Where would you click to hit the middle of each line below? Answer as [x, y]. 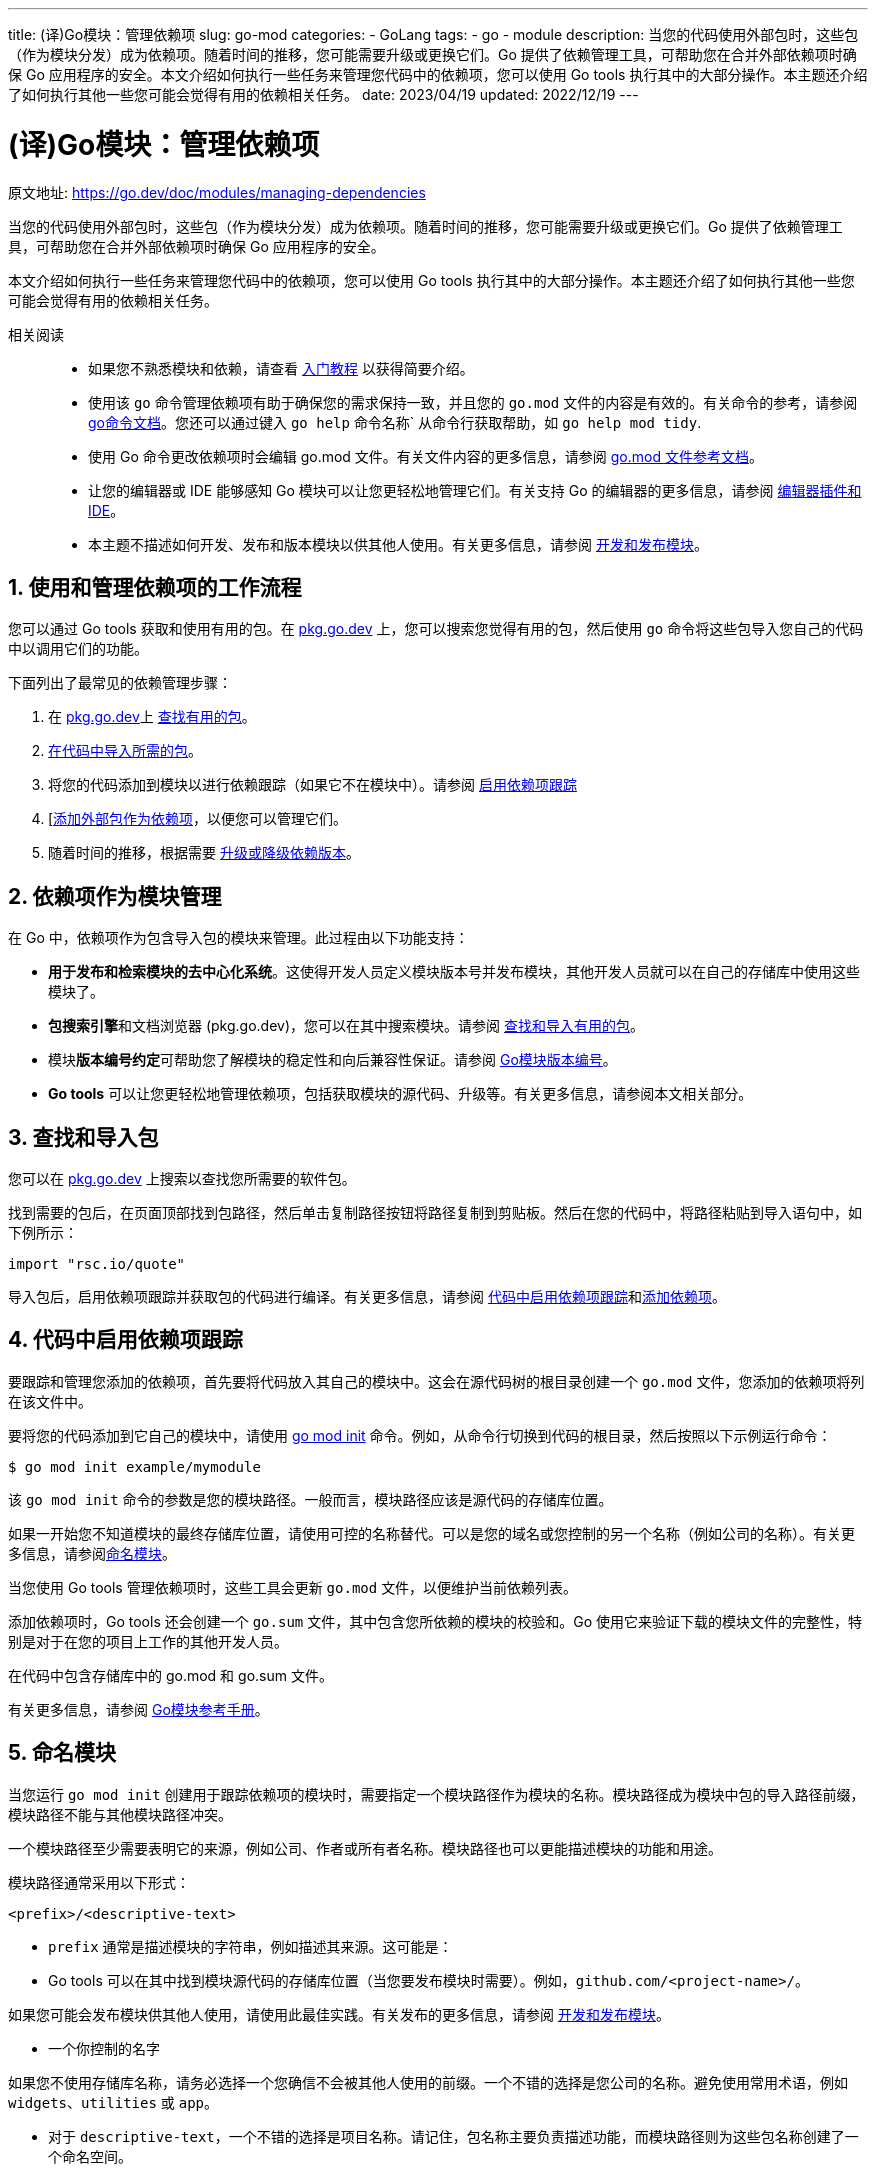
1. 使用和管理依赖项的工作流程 [155, 587]
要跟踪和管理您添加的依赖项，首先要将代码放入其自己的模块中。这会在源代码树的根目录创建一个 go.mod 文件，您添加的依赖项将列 [436, 1381]
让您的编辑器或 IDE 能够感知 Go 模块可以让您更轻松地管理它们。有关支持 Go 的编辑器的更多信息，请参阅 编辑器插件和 [475, 490]
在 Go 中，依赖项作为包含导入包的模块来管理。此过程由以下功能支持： [238, 938]
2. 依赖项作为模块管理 [115, 896]
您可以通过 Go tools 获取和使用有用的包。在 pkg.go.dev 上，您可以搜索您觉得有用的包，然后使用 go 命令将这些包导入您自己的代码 [436, 629]
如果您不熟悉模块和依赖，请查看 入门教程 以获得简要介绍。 [281, 368]
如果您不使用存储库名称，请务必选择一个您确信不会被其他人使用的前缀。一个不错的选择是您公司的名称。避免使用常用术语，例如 [428, 2082]
